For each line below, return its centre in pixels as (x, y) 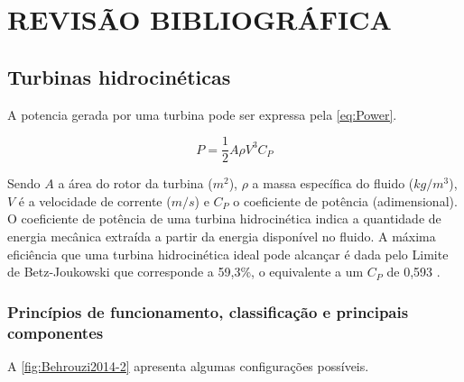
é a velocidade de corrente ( (95, 200)
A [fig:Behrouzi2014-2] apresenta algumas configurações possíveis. (188, 365)
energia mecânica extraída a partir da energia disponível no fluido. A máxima (222, 236)
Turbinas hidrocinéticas (119, 76)
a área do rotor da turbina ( (135, 183)
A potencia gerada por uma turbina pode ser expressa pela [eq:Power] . (202, 114)
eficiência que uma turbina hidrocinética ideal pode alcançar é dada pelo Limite (228, 254)
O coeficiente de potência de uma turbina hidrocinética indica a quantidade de (224, 218)
